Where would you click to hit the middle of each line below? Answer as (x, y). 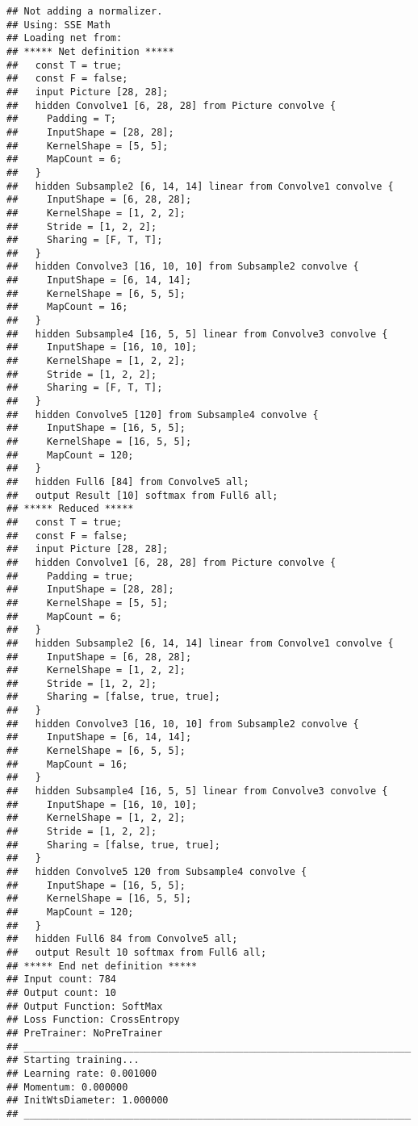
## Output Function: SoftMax (85, 1006)
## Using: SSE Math (59, 25)
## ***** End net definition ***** (102, 966)
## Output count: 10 (62, 992)
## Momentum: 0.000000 (67, 1087)
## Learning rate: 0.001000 (82, 1073)
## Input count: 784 (62, 979)
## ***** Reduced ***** (70, 509)
